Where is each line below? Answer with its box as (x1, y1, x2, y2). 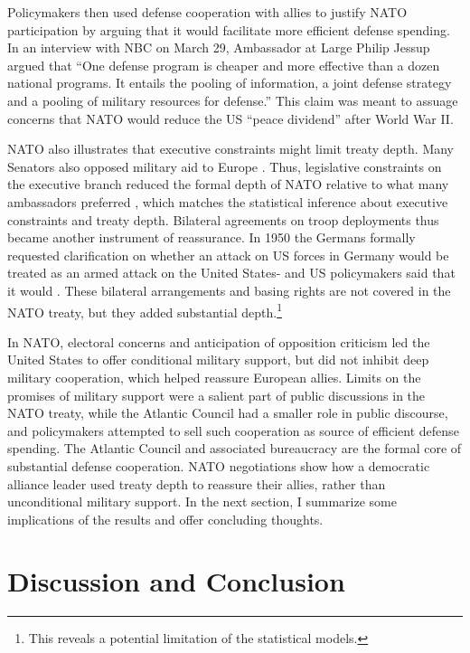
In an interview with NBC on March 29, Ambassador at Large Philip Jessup (7, 38, 430, 57)
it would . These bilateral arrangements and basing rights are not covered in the (7, 280, 451, 299)
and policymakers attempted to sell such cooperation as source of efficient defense (7, 421, 459, 440)
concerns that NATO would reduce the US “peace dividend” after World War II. (7, 109, 454, 128)
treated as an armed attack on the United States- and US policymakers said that (7, 263, 456, 282)
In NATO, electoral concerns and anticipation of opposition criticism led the (7, 332, 430, 351)
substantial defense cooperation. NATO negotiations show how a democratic (7, 456, 430, 475)
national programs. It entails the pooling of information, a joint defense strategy (7, 73, 452, 92)
